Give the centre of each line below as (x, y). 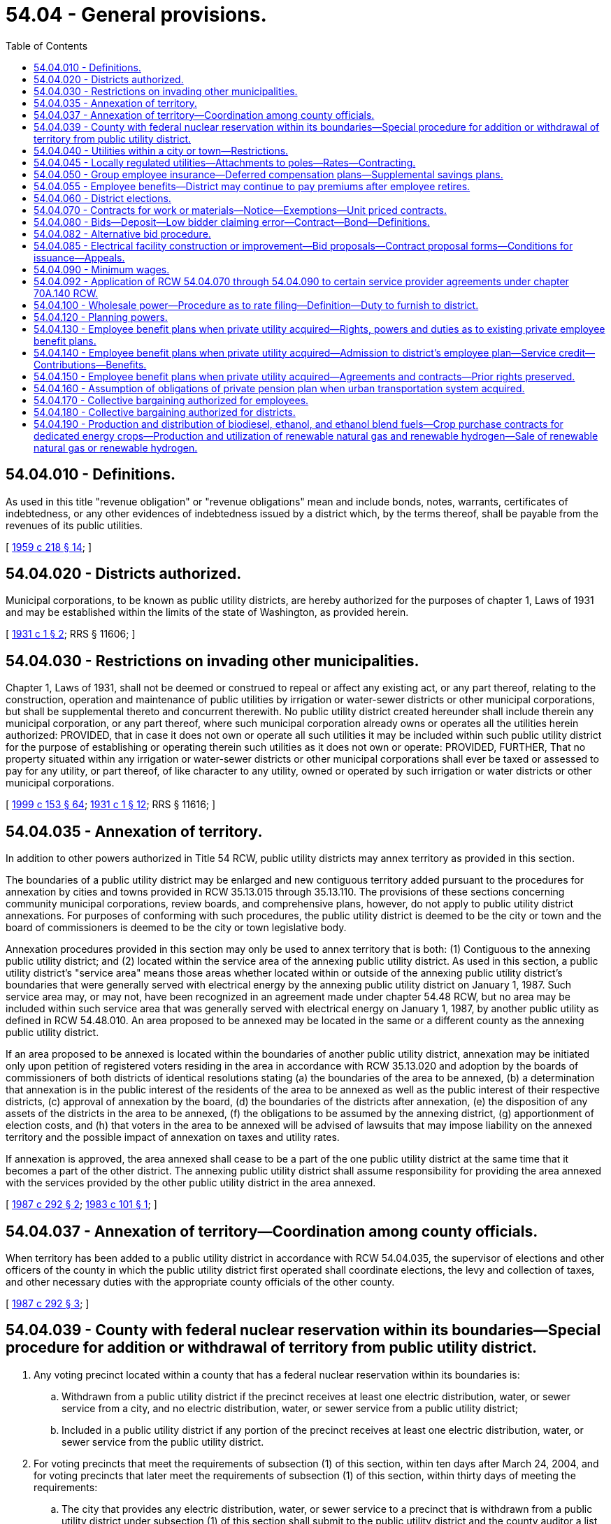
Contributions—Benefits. (90, 364)
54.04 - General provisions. (136, 15)
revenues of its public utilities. (74, 525)
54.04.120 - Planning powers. (101, 317)
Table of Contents (47, 45)
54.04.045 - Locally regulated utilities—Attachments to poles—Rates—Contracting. (225, 162)
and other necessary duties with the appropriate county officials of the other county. (200, 1281)
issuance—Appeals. (79, 257)
